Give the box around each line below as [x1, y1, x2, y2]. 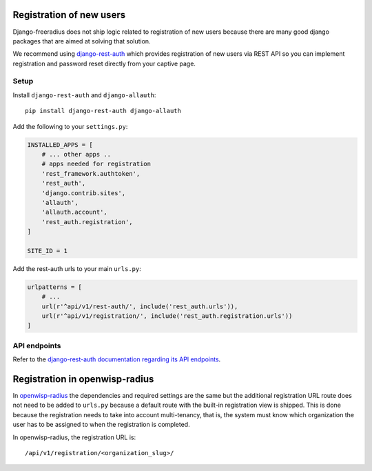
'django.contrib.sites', [41, 189, 126, 197]
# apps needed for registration [41, 160, 152, 168]
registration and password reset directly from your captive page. [12, 59, 196, 68]
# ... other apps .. [41, 150, 112, 158]
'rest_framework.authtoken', [41, 170, 141, 177]
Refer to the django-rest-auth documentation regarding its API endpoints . [12, 355, 221, 363]
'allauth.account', [41, 208, 108, 217]
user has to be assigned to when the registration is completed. [12, 421, 190, 429]
